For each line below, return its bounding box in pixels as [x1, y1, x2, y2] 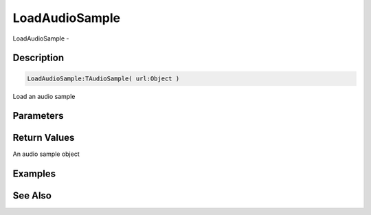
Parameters [12, 110, 64, 122]
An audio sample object [12, 150, 80, 158]
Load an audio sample [12, 92, 76, 100]
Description [12, 52, 65, 64]
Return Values [12, 132, 75, 144]
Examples [12, 168, 56, 180]
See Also [12, 190, 52, 202]
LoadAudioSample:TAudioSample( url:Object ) [27, 74, 180, 82]
